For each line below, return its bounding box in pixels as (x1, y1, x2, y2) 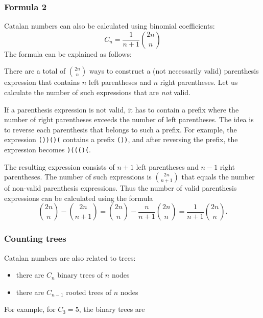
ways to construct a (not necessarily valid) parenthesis (89, 65, 259, 76)
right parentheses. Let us (160, 77, 238, 87)
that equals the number (181, 171, 255, 182)
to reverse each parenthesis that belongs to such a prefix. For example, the (4, 124, 237, 134)
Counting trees (4, 232, 66, 245)
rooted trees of (66, 286, 112, 297)
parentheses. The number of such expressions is (4, 171, 152, 182)
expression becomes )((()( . (4, 144, 91, 155)
